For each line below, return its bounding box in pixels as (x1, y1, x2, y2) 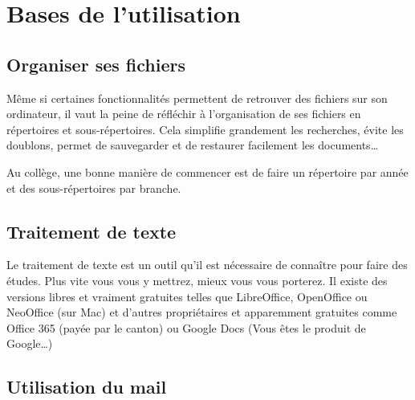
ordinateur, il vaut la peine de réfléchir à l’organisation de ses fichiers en (6, 105, 361, 122)
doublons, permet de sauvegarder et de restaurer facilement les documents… (6, 137, 379, 153)
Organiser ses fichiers (6, 51, 185, 76)
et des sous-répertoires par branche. (6, 179, 181, 196)
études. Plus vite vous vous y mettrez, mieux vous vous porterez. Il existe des (6, 271, 388, 288)
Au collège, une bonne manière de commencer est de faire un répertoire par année (6, 163, 409, 180)
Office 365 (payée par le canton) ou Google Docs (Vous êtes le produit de (6, 319, 366, 336)
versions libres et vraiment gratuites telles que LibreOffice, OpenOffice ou (6, 288, 368, 304)
